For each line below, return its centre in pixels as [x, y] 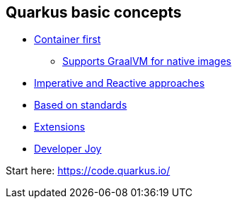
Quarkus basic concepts [94, 12]
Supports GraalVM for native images [147, 61]
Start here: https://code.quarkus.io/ [88, 171]
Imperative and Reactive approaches [120, 83]
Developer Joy [68, 149]
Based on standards [81, 105]
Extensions [60, 127]
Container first [68, 40]
